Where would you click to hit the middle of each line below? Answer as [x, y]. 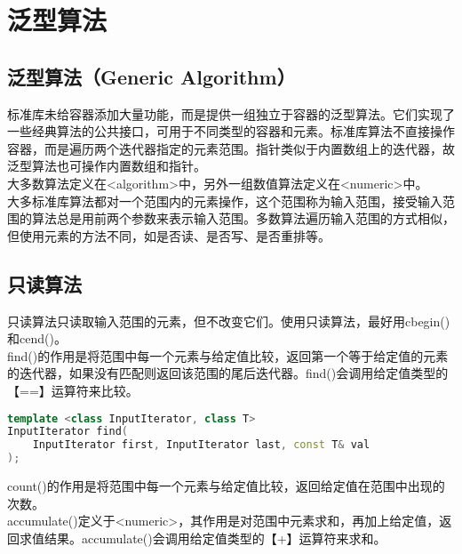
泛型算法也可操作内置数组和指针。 [107, 166]
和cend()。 [37, 338]
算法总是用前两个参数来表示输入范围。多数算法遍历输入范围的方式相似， [243, 218]
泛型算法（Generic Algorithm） [151, 76]
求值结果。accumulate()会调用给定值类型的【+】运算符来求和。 [203, 538]
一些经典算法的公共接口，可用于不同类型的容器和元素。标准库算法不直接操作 [231, 131]
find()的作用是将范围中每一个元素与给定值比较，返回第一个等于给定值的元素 [228, 355]
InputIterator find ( [68, 432]
